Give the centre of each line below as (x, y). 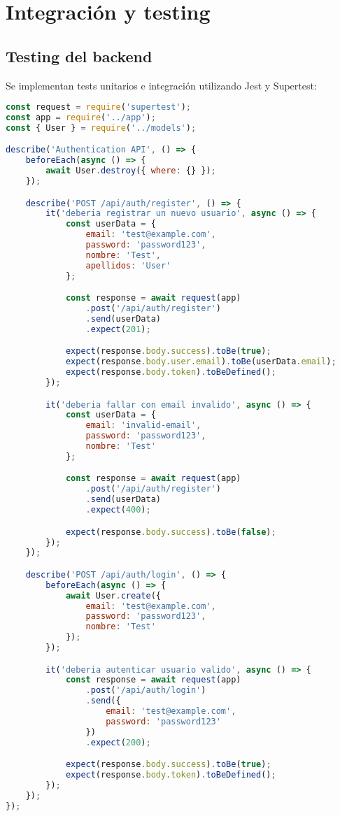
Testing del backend (79, 56)
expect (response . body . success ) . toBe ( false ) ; (171, 532)
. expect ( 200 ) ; (118, 742)
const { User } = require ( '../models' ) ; (101, 128)
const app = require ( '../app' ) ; (81, 118)
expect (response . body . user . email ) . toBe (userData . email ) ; (201, 362)
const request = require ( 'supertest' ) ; (98, 107)
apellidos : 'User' (128, 265)
